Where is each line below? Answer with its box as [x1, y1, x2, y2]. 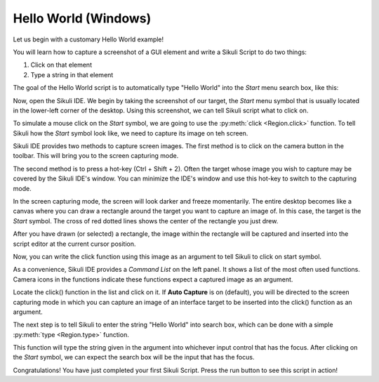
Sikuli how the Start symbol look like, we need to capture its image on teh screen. [13, 129, 248, 137]
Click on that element [30, 60, 93, 70]
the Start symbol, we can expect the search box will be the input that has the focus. [13, 353, 255, 362]
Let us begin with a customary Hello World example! [13, 35, 164, 44]
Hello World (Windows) [13, 11, 152, 26]
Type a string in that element [30, 70, 114, 79]
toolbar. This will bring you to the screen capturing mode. [13, 152, 179, 160]
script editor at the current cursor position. [13, 239, 136, 248]
